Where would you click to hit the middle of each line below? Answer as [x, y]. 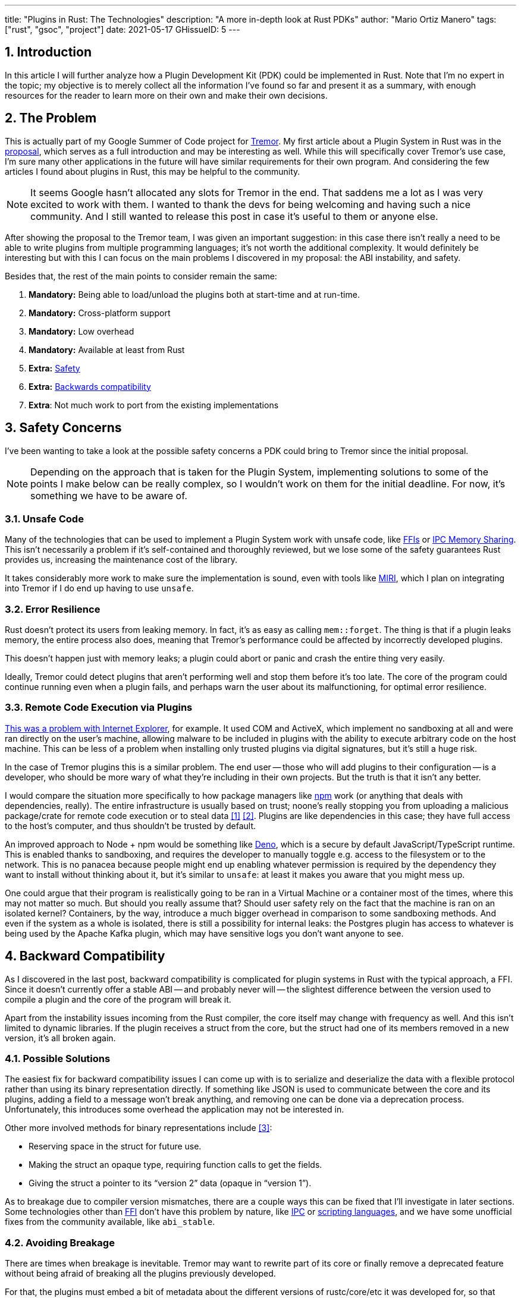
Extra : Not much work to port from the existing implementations [154, 405]
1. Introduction [48, 52]
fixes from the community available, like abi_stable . [110, 1222]
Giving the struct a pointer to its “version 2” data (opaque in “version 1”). [170, 1183]
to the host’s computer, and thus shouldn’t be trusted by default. [130, 826]
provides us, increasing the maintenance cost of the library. [121, 560]
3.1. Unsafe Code [44, 519]
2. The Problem [51, 118]
